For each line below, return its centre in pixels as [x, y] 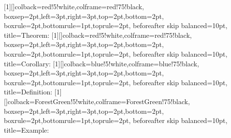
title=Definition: [28, 92]
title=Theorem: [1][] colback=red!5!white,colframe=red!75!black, [98, 35]
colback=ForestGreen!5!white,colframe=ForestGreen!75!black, [99, 101]
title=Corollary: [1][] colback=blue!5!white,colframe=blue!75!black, [101, 63]
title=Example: [27, 130]
